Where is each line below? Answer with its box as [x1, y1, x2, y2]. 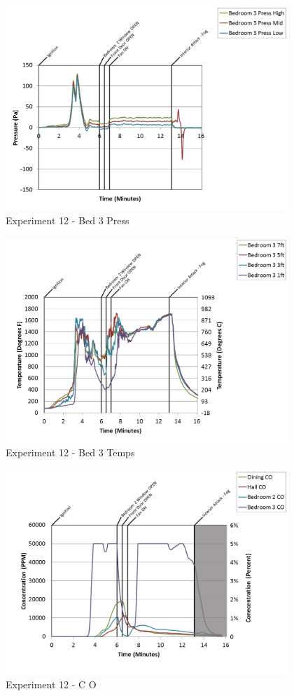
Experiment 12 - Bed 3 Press [6, 213, 129, 228]
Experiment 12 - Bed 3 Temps [6, 445, 135, 460]
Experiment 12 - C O [6, 677, 97, 692]
